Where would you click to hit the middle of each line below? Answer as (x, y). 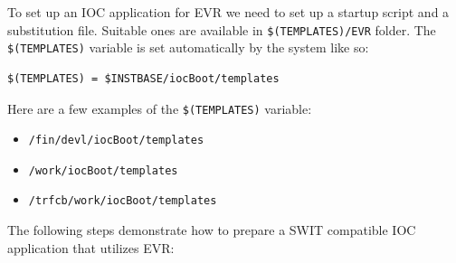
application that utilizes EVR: (91, 247)
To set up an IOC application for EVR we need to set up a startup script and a (228, 12)
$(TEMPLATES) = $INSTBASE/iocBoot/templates (143, 78)
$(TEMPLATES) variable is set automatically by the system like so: (188, 47)
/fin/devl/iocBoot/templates (116, 141)
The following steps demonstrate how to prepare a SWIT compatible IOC (212, 230)
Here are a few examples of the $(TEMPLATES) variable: (160, 108)
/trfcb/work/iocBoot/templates (123, 201)
